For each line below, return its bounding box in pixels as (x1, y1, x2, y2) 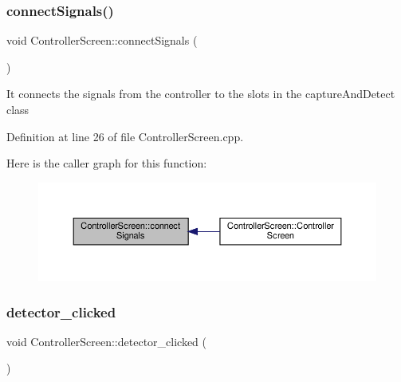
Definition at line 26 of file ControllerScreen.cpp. (6, 128, 244, 144)
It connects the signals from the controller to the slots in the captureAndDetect (6, 85, 395, 102)
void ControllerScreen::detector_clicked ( (6, 333, 206, 349)
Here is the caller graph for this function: (6, 155, 207, 171)
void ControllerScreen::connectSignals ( (6, 32, 198, 49)
